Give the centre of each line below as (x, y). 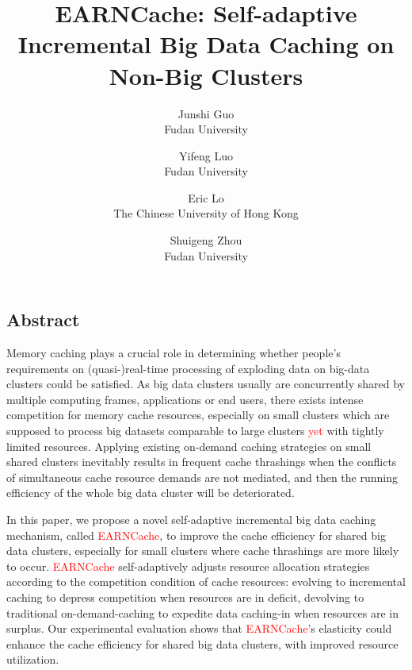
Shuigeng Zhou (206, 240)
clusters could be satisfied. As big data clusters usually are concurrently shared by (206, 384)
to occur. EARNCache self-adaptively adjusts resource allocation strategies (188, 566)
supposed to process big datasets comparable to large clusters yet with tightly (195, 431)
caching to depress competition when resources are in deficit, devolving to (185, 597)
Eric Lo (206, 197)
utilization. (33, 659)
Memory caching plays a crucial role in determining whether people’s (174, 353)
